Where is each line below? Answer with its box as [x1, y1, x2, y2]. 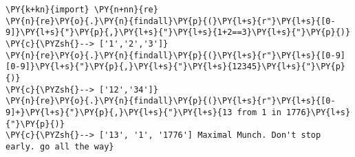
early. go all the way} [6, 141, 114, 152]
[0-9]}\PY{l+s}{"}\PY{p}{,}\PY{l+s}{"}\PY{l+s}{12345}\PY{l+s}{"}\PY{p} [6, 62, 345, 72]
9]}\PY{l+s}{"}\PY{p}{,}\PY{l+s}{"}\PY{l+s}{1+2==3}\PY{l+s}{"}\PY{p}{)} [6, 27, 351, 38]
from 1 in [237, 107, 281, 117]
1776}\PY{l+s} [286, 107, 351, 117]
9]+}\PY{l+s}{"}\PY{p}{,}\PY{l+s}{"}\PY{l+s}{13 [6, 107, 233, 117]
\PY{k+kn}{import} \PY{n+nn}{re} [6, 5, 158, 14]
